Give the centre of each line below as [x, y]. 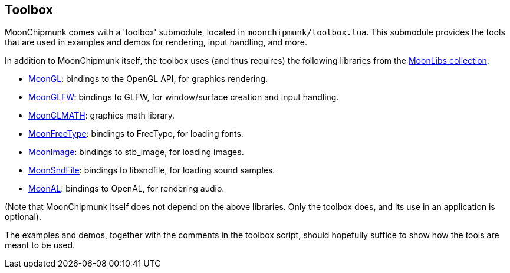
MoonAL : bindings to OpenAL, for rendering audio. [126, 189]
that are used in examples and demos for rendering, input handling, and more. [156, 42]
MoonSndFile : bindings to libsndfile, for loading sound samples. [152, 170]
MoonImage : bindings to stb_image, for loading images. [136, 152]
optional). [23, 217]
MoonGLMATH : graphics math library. [102, 116]
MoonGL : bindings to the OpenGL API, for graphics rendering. [148, 79]
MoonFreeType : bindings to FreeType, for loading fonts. [136, 134]
